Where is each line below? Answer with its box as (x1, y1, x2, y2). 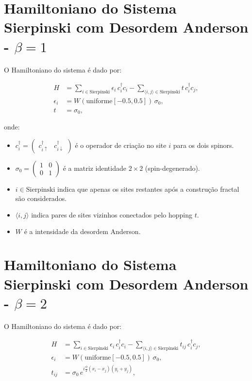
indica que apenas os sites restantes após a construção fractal (57, 183, 239, 194)
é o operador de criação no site (75, 140, 167, 150)
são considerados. (15, 193, 67, 203)
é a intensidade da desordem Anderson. (24, 226, 141, 236)
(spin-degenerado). (145, 163, 200, 173)
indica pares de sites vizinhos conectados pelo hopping (31, 210, 192, 220)
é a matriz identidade (63, 163, 126, 173)
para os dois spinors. (173, 140, 234, 150)
